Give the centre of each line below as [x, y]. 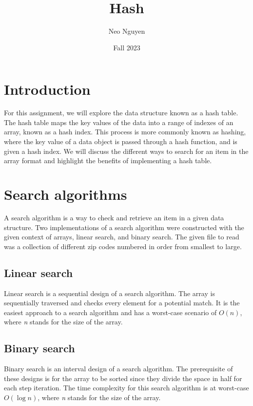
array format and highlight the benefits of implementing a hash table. [108, 160]
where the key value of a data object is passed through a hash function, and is [121, 141]
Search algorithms [66, 194]
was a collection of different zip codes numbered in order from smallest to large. [123, 246]
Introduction [47, 89]
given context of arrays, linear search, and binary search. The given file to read [122, 237]
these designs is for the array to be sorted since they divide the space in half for [123, 378]
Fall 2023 [127, 47]
